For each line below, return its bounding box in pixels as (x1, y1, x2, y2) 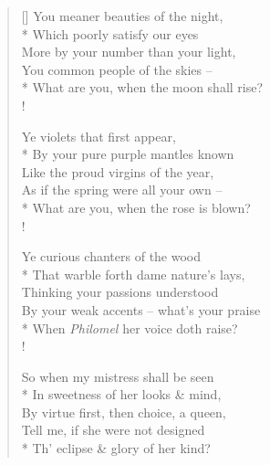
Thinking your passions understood (21, 282, 219, 301)
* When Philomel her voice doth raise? (21, 318, 238, 337)
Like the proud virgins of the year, (21, 162, 214, 181)
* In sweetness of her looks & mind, (21, 385, 222, 404)
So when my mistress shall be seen (21, 366, 214, 386)
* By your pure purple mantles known (21, 144, 234, 164)
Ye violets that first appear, (21, 126, 176, 145)
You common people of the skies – (21, 59, 213, 79)
